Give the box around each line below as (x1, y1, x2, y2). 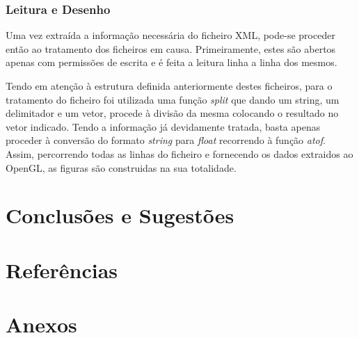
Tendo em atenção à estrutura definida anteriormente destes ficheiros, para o (6, 79, 333, 92)
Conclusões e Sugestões (6, 201, 234, 230)
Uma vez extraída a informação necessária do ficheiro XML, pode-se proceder (6, 28, 335, 42)
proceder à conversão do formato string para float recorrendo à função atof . (6, 133, 326, 147)
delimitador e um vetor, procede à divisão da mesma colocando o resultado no (6, 106, 339, 120)
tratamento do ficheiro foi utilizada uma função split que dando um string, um (6, 92, 340, 106)
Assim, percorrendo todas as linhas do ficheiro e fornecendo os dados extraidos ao (6, 146, 353, 161)
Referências (6, 255, 118, 284)
